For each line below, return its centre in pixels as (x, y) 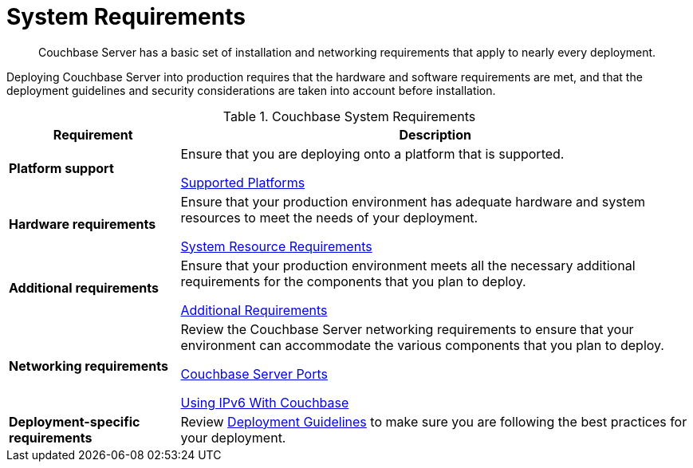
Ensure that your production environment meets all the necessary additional (408, 265)
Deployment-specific (75, 421)
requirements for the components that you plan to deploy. (353, 281)
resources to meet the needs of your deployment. (329, 217)
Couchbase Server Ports (254, 374)
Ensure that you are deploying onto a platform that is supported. (372, 153)
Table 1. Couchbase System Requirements (349, 116)
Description (435, 134)
